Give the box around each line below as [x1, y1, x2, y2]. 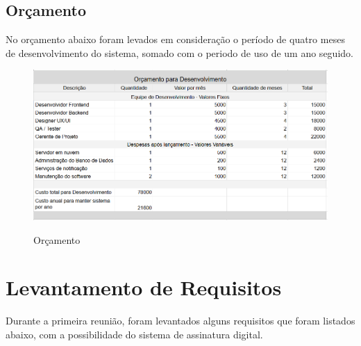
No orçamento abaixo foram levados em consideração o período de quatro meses [6, 32, 345, 47]
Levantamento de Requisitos [6, 273, 282, 302]
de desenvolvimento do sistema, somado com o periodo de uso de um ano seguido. [6, 45, 353, 60]
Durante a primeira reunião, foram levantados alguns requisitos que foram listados [6, 313, 355, 328]
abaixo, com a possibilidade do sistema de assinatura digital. [6, 327, 263, 341]
